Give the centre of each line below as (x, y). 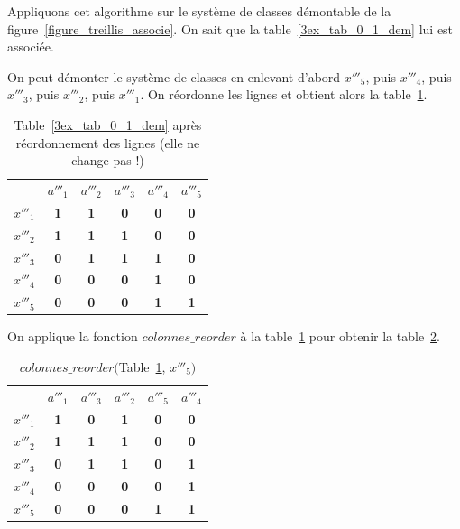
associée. (31, 46)
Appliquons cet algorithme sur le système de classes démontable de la (199, 11)
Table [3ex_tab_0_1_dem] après (108, 124)
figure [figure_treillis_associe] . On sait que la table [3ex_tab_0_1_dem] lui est (230, 28)
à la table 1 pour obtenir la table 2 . (340, 336)
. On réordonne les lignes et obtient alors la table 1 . (284, 94)
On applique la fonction (73, 336)
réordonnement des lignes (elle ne (108, 142)
